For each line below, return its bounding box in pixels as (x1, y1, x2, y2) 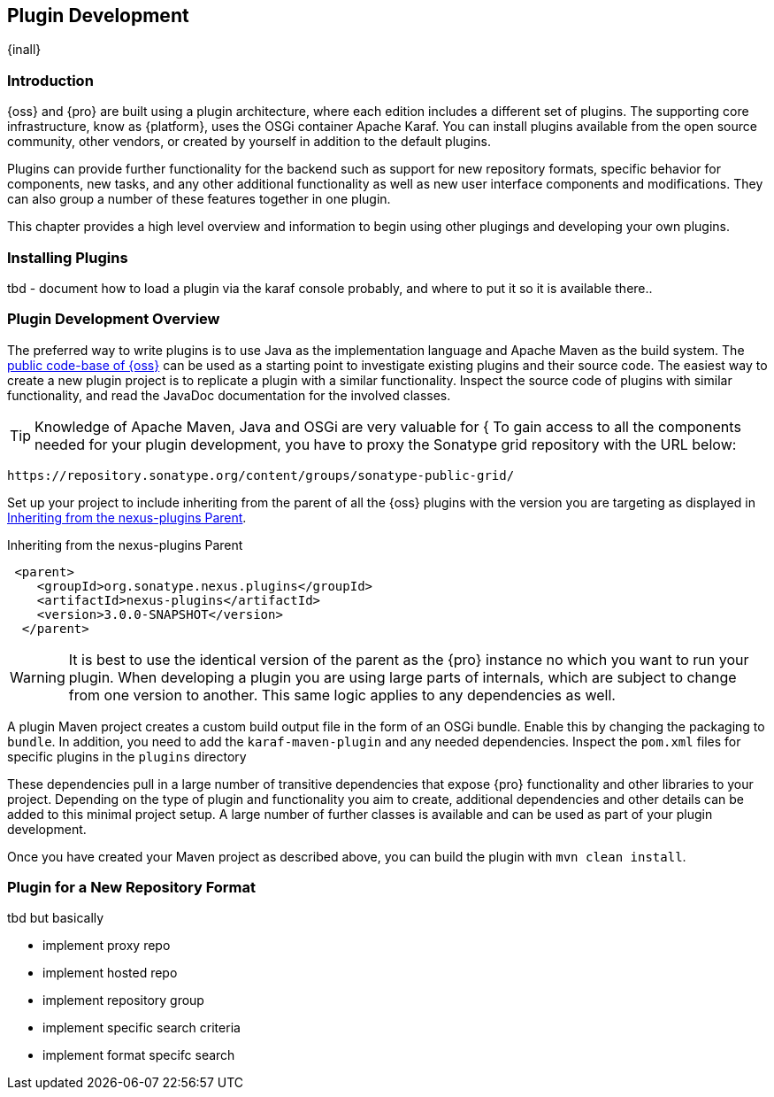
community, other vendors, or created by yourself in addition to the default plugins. (7, 134, 491, 150)
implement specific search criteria (42, 1020, 241, 1036)
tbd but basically (7, 910, 104, 926)
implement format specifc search (42, 1047, 235, 1063)
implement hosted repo (42, 965, 178, 981)
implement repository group (42, 993, 204, 1008)
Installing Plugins (7, 248, 128, 267)
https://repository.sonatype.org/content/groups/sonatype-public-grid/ (7, 467, 515, 483)
